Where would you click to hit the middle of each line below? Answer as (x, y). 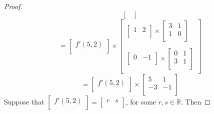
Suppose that (24, 101)
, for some (141, 101)
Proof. (13, 6)
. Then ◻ (195, 101)
